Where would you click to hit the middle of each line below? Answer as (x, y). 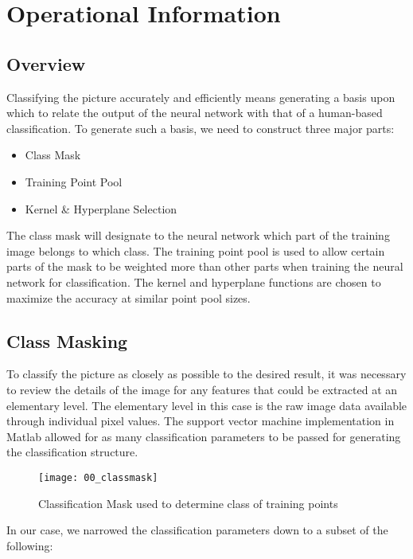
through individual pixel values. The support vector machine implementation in (201, 421)
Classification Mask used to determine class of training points (188, 503)
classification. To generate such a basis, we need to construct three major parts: (201, 128)
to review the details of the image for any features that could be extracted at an (202, 389)
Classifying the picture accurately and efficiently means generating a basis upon (201, 97)
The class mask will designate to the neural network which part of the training (198, 235)
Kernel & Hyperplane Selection (101, 208)
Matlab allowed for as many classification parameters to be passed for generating (204, 436)
